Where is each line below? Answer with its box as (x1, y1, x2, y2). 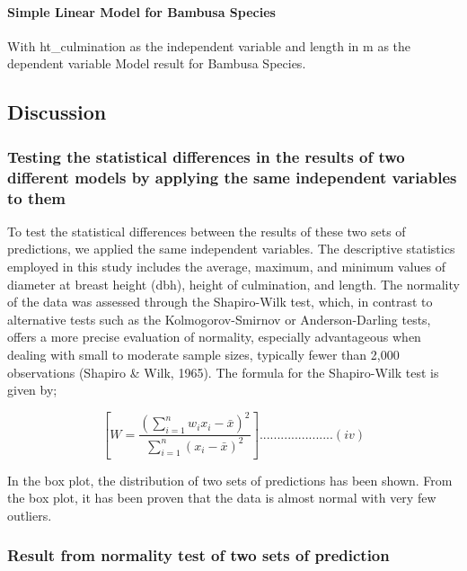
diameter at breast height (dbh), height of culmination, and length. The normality (7, 274, 460, 293)
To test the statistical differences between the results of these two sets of (7, 221, 406, 240)
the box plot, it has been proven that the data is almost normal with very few (7, 488, 436, 507)
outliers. (7, 505, 52, 524)
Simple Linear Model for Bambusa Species (7, 2, 276, 21)
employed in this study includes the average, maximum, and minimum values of (7, 257, 445, 276)
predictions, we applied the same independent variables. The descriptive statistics (7, 239, 455, 258)
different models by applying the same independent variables (7, 165, 457, 188)
